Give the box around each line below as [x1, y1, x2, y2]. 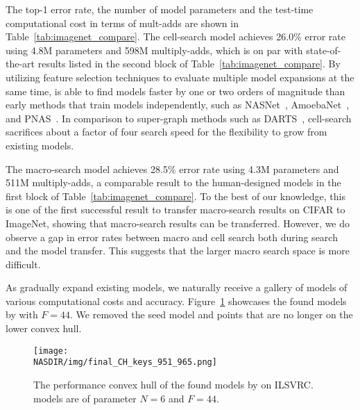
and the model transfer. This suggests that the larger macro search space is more [6, 243, 350, 258]
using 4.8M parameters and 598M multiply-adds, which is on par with [6, 42, 303, 57]
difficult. [6, 256, 41, 271]
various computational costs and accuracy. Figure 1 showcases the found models [6, 293, 347, 308]
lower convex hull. [6, 321, 82, 336]
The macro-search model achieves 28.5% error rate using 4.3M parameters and [6, 161, 339, 176]
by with [6, 307, 38, 322]
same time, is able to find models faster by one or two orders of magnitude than [6, 83, 345, 98]
